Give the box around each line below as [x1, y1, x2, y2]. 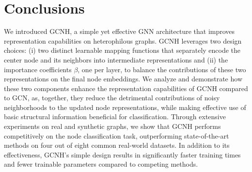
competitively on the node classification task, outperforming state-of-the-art [4, 130, 229, 141]
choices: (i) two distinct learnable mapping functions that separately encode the [4, 45, 241, 55]
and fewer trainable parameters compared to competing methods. [4, 159, 198, 169]
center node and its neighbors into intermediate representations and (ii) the [4, 54, 228, 64]
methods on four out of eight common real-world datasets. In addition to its [4, 140, 230, 150]
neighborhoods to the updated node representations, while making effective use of [4, 102, 246, 112]
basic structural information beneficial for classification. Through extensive [4, 111, 226, 122]
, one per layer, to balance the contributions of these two [78, 64, 246, 74]
